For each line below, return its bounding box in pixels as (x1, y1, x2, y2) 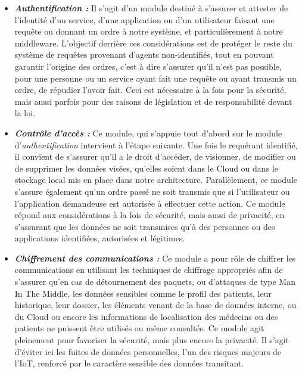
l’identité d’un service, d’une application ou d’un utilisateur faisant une (14, 13, 275, 26)
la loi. (14, 107, 36, 119)
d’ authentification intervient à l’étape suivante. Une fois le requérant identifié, (14, 138, 298, 151)
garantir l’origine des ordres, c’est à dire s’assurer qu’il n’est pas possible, (14, 60, 282, 72)
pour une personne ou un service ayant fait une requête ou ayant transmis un (14, 72, 297, 84)
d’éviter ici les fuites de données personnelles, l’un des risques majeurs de (14, 345, 282, 358)
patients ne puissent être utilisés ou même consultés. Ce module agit (14, 322, 264, 334)
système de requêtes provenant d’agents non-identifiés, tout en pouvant (14, 48, 274, 61)
